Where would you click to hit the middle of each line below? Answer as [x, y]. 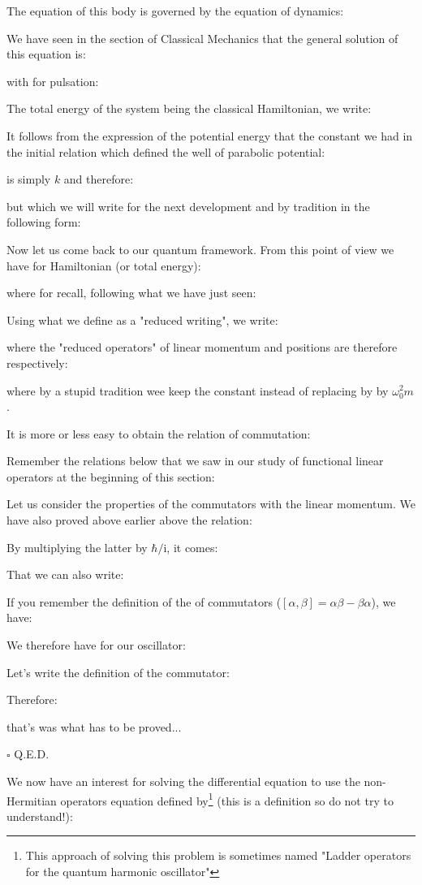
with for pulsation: [53, 81]
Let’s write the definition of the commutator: [118, 672]
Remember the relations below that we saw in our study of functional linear [195, 461]
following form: [44, 222]
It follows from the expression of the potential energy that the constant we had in [210, 135]
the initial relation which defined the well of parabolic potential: [166, 151]
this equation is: [46, 54]
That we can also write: [65, 574]
